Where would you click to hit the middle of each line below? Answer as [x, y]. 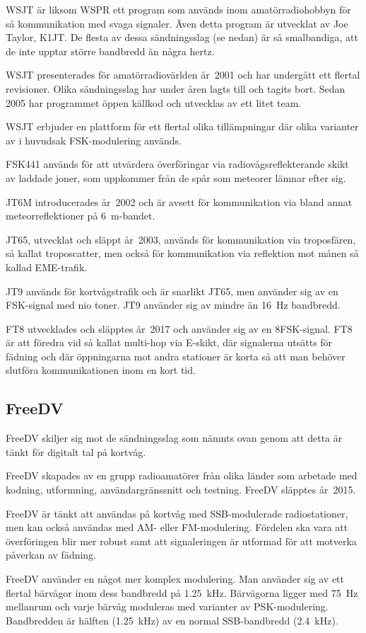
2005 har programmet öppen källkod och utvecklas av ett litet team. [154, 102]
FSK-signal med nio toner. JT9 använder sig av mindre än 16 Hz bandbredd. [173, 305]
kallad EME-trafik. [47, 267]
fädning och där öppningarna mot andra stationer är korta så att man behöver [176, 356]
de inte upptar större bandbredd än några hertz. [110, 51]
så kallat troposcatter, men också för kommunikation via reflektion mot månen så [182, 253]
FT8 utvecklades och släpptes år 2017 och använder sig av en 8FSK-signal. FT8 [179, 328]
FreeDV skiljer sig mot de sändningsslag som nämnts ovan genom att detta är [174, 438]
